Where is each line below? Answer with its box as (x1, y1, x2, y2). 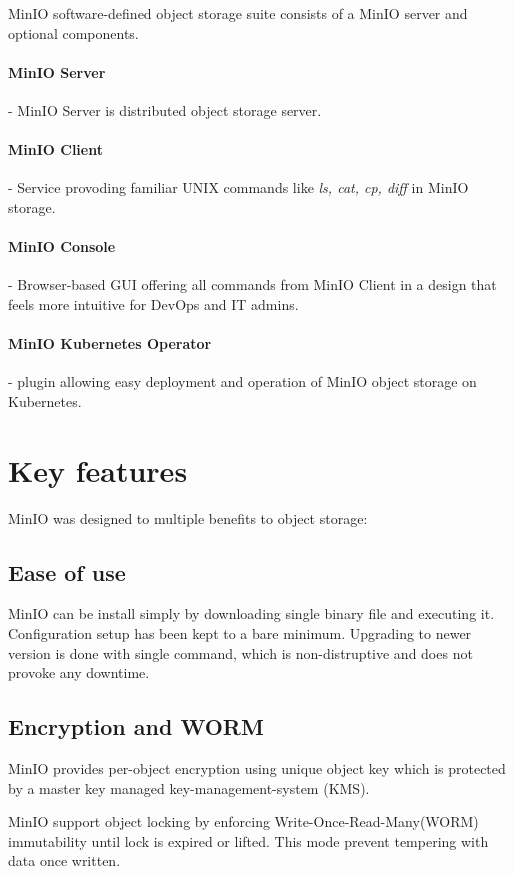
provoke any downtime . (8, 662, 150, 683)
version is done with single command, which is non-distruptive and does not (8, 642, 473, 663)
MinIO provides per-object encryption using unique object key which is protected (8, 758, 506, 779)
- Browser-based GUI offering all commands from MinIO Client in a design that (8, 274, 497, 295)
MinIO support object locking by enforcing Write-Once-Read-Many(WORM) (8, 811, 479, 832)
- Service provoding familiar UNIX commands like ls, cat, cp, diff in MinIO (8, 177, 469, 198)
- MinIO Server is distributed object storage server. (8, 99, 322, 120)
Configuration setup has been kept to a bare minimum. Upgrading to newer (8, 623, 472, 644)
